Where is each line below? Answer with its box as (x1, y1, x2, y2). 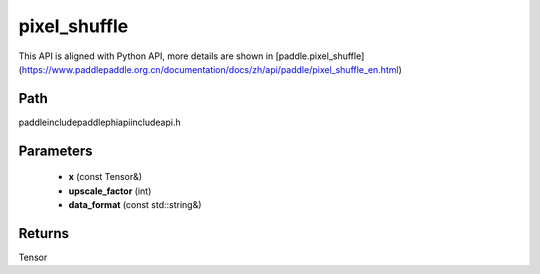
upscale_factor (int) (68, 185, 152, 197)
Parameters (18, 142, 93, 159)
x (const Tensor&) (68, 171, 143, 183)
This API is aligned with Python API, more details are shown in (18, 50, 274, 62)
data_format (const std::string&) (68, 199, 202, 211)
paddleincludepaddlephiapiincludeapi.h (18, 116, 181, 128)
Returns (18, 225, 70, 242)
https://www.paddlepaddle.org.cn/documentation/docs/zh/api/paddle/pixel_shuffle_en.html (21, 63, 399, 75)
